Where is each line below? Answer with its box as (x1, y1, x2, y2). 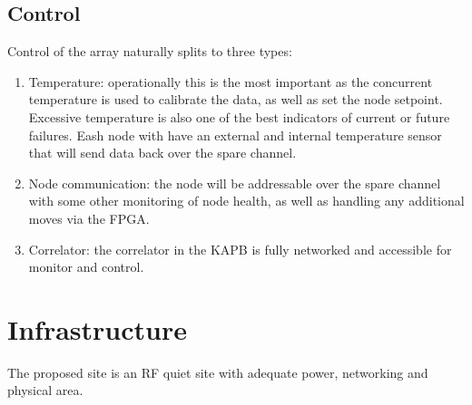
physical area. (7, 381, 84, 400)
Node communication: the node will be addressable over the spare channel (28, 173, 441, 192)
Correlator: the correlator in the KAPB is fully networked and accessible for (28, 239, 452, 258)
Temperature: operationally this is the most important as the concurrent (28, 72, 433, 91)
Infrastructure (7, 310, 187, 347)
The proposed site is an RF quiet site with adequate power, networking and (7, 362, 428, 381)
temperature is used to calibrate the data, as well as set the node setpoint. (28, 90, 443, 109)
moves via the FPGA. (28, 208, 150, 227)
